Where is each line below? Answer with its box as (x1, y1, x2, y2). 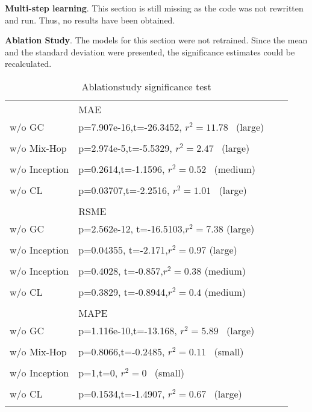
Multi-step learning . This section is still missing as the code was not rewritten (5, 2, 304, 14)
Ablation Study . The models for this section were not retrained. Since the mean (5, 34, 308, 46)
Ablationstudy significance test (81, 79, 211, 93)
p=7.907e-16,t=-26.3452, (78, 119, 182, 134)
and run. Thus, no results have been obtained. (5, 13, 175, 26)
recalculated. (5, 57, 52, 70)
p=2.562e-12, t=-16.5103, (78, 221, 186, 236)
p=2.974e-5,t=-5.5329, (78, 140, 172, 155)
